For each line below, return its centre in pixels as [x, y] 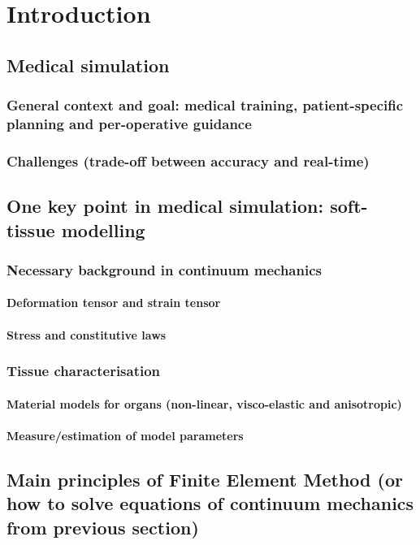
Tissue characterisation [84, 371]
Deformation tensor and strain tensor [114, 303]
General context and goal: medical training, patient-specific [205, 105]
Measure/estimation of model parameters [125, 435]
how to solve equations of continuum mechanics [210, 503]
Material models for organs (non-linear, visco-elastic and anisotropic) [204, 403]
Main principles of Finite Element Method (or [205, 479]
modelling [103, 229]
